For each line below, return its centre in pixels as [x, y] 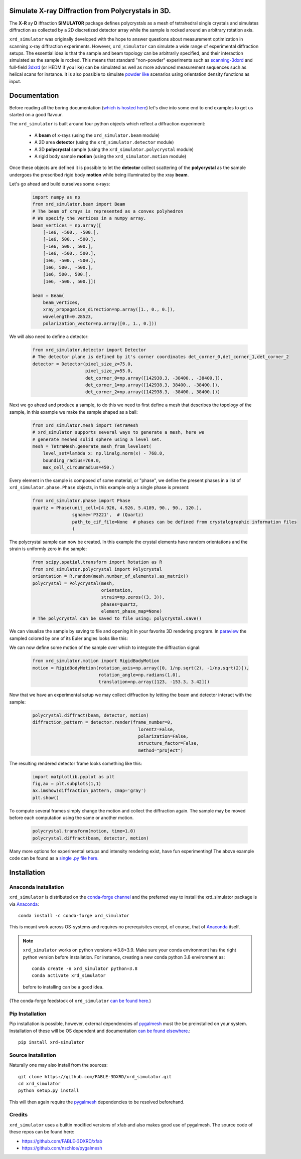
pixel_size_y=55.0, [109, 371]
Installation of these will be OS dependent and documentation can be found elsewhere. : [100, 1031]
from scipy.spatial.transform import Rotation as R [97, 562]
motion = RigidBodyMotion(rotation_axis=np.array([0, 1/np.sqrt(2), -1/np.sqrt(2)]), [141, 668]
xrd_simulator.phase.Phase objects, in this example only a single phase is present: [99, 487]
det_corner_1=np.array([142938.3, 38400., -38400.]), [153, 385]
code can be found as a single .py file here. [54, 858]
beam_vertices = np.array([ [67, 225]
